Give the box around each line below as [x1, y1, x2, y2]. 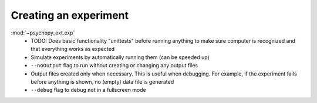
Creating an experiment [11, 9, 129, 22]
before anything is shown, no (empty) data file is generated [31, 78, 174, 85]
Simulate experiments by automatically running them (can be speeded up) [31, 53, 210, 61]
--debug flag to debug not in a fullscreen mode [31, 87, 146, 94]
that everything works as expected [31, 46, 115, 53]
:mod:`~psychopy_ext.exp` [11, 29, 75, 36]
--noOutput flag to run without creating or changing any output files [31, 62, 198, 69]
